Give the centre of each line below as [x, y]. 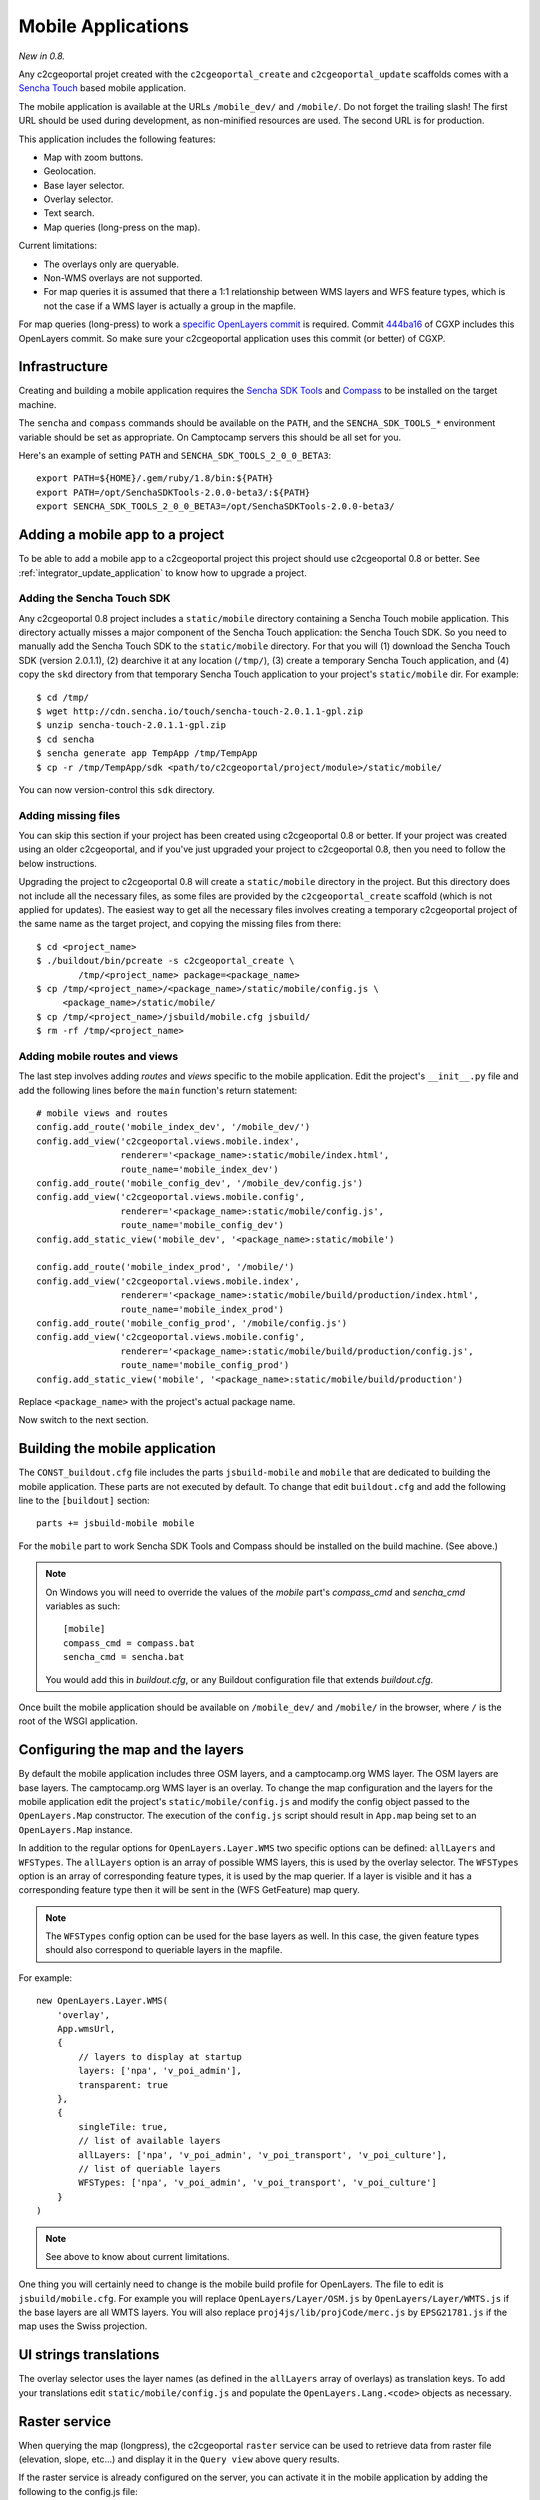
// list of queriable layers [150, 2168]
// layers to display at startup [160, 2056]
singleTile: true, [123, 2126]
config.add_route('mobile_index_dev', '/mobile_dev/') [173, 1127]
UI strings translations [89, 2355]
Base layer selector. [84, 185]
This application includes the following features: [117, 139]
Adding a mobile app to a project [121, 535]
